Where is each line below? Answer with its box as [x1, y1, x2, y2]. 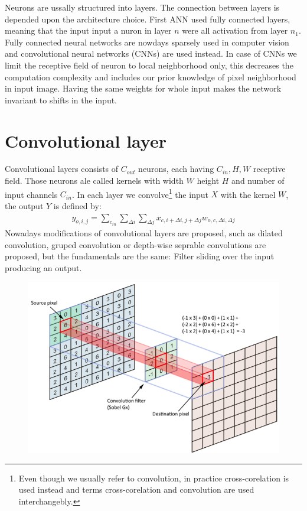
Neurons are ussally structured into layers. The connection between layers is [5, 1, 280, 13]
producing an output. [5, 261, 82, 274]
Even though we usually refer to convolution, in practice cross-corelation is [18, 471, 289, 484]
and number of [231, 174, 285, 187]
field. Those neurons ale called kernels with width [5, 174, 184, 187]
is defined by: [53, 199, 102, 211]
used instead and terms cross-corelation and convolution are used [18, 483, 254, 496]
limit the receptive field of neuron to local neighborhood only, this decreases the [5, 58, 293, 71]
